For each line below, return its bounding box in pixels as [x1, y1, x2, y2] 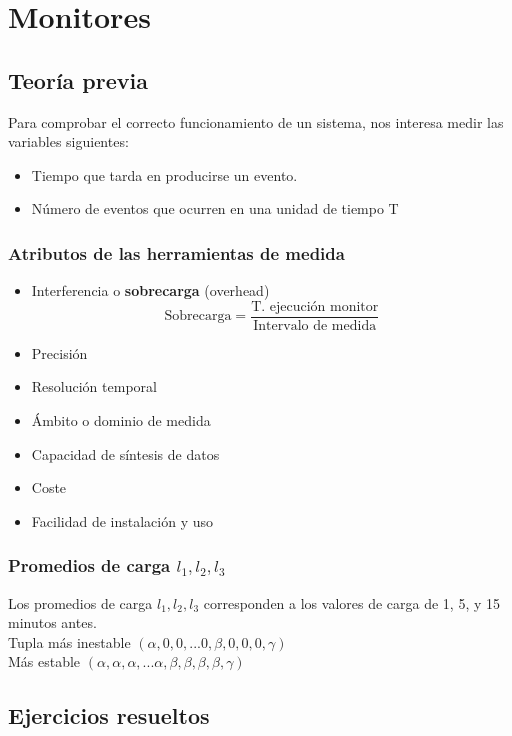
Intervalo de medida [253, 318, 377, 333]
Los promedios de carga [8, 592, 153, 613]
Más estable [8, 651, 81, 672]
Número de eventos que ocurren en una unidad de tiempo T [31, 198, 399, 219]
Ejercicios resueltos [8, 700, 210, 731]
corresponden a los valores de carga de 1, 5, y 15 [203, 592, 501, 613]
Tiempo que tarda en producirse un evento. [31, 164, 298, 185]
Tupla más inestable [8, 631, 131, 652]
